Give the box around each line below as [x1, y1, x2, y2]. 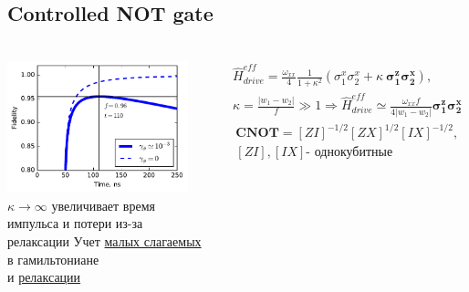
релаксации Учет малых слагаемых [7, 232, 202, 251]
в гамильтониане [7, 249, 99, 268]
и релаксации [7, 267, 81, 287]
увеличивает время [51, 195, 155, 214]
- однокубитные [306, 146, 393, 160]
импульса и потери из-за [7, 214, 143, 233]
